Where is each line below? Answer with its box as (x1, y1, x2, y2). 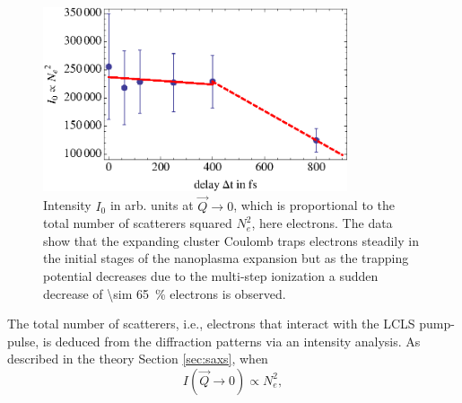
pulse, (7, 331, 39, 350)
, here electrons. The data (251, 214, 393, 232)
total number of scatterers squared (43, 214, 232, 232)
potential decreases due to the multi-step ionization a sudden (43, 266, 379, 285)
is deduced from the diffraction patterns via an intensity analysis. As (42, 331, 421, 350)
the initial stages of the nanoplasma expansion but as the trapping (43, 249, 409, 267)
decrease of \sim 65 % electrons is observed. (43, 284, 286, 302)
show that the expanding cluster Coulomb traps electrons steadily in (43, 231, 419, 250)
